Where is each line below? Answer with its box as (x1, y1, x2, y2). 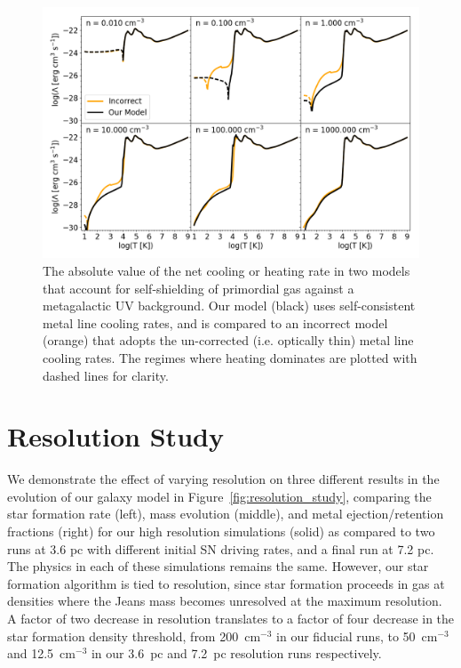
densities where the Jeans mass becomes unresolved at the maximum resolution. (7, 592, 442, 610)
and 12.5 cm (7, 644, 76, 663)
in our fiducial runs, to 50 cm (276, 626, 438, 645)
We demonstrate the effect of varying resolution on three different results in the (7, 470, 440, 488)
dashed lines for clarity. (43, 366, 169, 384)
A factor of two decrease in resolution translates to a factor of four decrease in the (7, 609, 455, 628)
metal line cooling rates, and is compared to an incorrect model (43, 313, 388, 332)
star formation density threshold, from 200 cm (7, 626, 261, 645)
